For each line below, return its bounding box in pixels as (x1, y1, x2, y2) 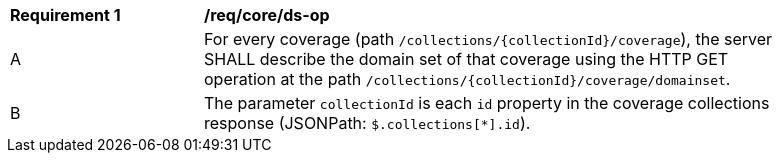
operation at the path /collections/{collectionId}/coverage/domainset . (204, 69, 731, 89)
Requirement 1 (10, 5, 121, 25)
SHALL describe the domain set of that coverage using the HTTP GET (204, 49, 729, 69)
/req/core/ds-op (204, 5, 330, 25)
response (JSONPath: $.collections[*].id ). (204, 113, 531, 133)
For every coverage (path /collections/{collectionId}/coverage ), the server (204, 29, 773, 49)
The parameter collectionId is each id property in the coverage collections (204, 93, 770, 113)
